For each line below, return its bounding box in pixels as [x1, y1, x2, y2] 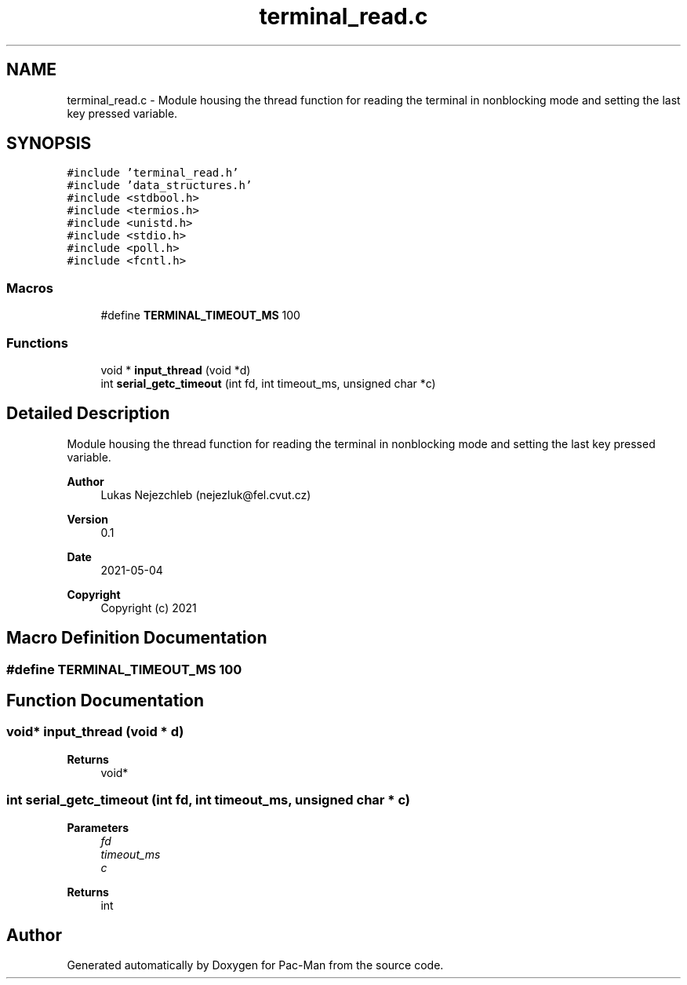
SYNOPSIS [6, 133, 92, 154]
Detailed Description [6, 403, 170, 424]
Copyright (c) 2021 [100, 600, 197, 615]
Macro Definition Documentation [6, 628, 267, 648]
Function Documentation [6, 691, 204, 711]
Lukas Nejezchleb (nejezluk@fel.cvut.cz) [100, 487, 311, 502]
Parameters [67, 820, 129, 834]
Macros [6, 279, 53, 296]
